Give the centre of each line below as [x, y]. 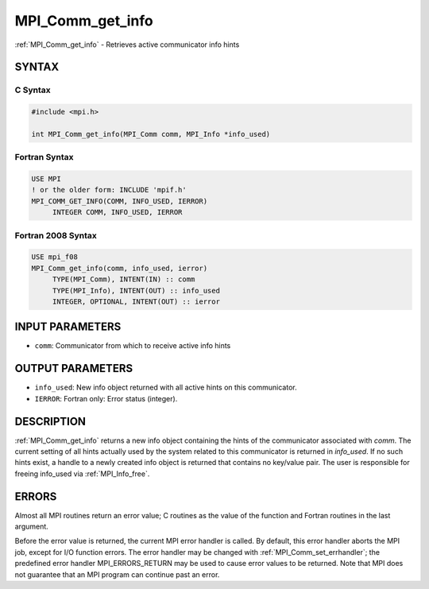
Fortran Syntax [44, 157]
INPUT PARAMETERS [68, 327]
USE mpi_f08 [55, 257]
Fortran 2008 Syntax [56, 235]
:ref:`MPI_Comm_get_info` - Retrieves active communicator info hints [127, 45]
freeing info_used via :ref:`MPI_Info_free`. [82, 474]
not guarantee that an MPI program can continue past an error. [117, 574]
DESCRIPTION [50, 421]
